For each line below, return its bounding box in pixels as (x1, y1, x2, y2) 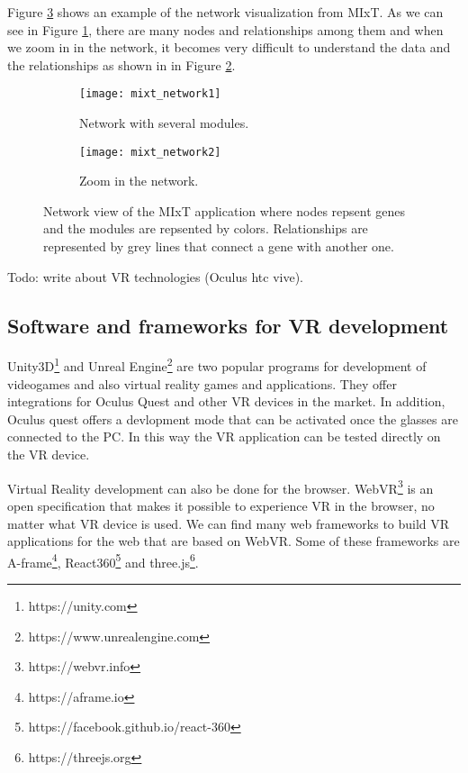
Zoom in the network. (79, 171, 199, 190)
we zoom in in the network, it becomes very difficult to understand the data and (7, 38, 451, 57)
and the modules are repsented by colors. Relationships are (43, 219, 368, 238)
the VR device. (7, 445, 90, 464)
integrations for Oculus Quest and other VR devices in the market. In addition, (7, 392, 445, 411)
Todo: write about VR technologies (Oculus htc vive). (7, 267, 303, 286)
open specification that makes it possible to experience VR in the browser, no (7, 496, 435, 514)
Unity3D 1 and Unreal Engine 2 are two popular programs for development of (7, 354, 427, 376)
